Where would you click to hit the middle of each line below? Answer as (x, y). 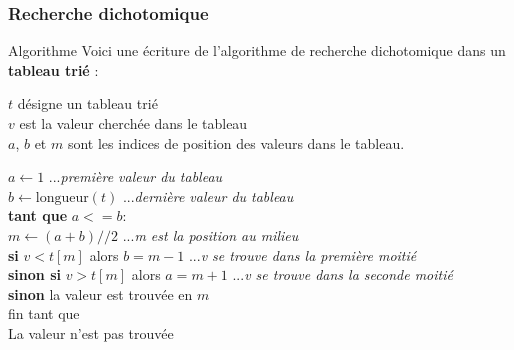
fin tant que (44, 313)
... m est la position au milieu (210, 234)
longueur (62, 197)
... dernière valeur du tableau (208, 195)
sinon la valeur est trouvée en (100, 293)
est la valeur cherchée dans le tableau (133, 123)
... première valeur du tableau (135, 176)
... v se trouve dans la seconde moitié (342, 274)
